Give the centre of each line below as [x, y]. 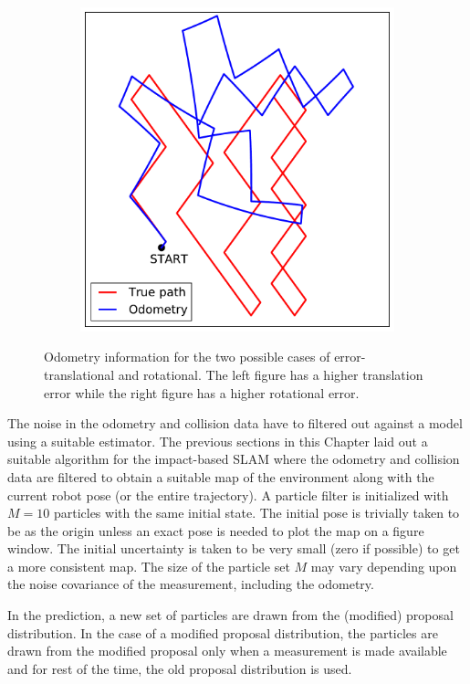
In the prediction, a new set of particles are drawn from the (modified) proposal [230, 615]
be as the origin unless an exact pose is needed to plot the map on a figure [216, 530]
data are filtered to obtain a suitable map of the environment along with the [221, 476]
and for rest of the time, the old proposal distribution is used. [180, 668]
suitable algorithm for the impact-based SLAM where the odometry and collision [234, 459]
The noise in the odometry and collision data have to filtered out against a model [235, 423]
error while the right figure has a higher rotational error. [202, 392]
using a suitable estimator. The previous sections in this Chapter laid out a [218, 441]
